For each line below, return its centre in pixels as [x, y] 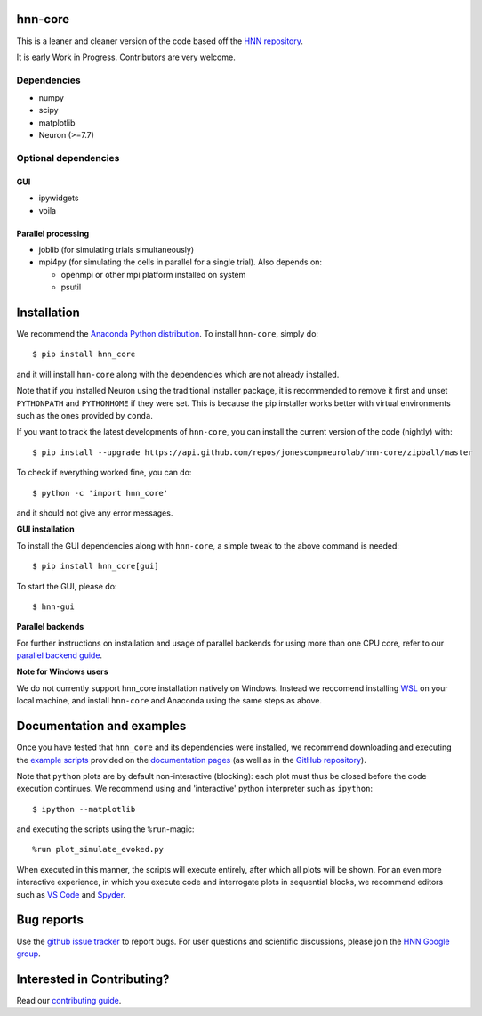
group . [28, 954]
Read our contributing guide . [69, 1000]
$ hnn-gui [53, 606]
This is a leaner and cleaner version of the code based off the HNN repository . [160, 41]
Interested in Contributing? [93, 979]
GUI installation [45, 529]
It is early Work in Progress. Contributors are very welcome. [126, 57]
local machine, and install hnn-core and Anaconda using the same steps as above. [169, 701]
